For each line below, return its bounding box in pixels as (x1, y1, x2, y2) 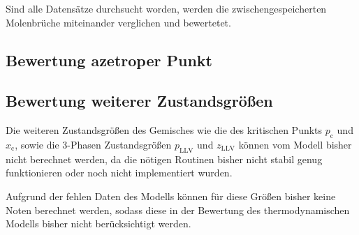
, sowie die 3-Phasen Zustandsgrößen (15, 137, 172, 151)
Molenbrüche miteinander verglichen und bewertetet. (6, 15, 231, 29)
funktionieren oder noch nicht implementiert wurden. (6, 165, 233, 180)
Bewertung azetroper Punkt (6, 49, 212, 70)
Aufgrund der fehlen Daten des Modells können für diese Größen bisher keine (6, 188, 336, 203)
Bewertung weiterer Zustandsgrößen (6, 90, 273, 112)
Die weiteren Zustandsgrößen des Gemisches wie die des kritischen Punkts (6, 123, 323, 137)
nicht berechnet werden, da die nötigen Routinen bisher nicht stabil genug (6, 151, 323, 166)
